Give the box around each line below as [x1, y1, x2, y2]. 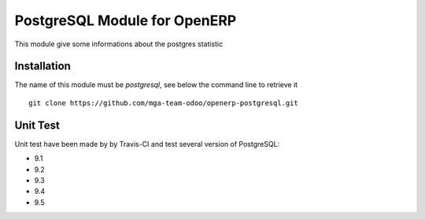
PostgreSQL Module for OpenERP [14, 12, 237, 29]
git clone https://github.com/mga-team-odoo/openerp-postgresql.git [28, 98, 298, 108]
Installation [14, 60, 71, 73]
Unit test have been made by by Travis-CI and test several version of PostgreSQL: [14, 139, 280, 148]
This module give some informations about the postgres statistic [14, 39, 224, 49]
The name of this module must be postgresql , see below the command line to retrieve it [14, 80, 298, 89]
